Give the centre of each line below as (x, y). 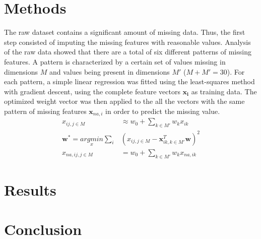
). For (236, 71)
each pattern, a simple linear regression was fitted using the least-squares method (129, 81)
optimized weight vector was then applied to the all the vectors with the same (124, 101)
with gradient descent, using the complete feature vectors (92, 91)
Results (30, 189)
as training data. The (224, 91)
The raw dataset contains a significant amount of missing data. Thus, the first (125, 32)
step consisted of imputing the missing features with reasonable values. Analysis (127, 42)
